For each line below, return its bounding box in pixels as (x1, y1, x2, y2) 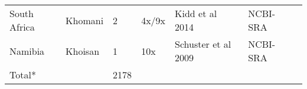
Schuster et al (175, 37, 231, 51)
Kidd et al (175, 6, 217, 20)
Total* (9, 68, 36, 81)
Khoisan (66, 44, 100, 58)
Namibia (9, 44, 45, 58)
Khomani (66, 13, 104, 27)
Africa (9, 20, 35, 34)
